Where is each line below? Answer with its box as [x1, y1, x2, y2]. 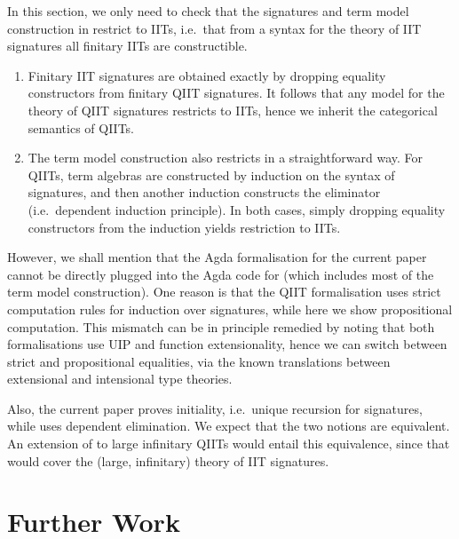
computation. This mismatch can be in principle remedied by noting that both [7, 317, 435, 336]
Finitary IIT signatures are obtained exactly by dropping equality [28, 66, 386, 84]
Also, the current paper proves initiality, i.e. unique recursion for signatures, [7, 399, 423, 417]
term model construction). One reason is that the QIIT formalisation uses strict [7, 282, 441, 301]
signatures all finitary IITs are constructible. [7, 36, 248, 55]
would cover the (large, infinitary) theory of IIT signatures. [7, 451, 329, 470]
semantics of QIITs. [28, 118, 135, 137]
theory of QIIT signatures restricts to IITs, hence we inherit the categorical [28, 100, 438, 119]
